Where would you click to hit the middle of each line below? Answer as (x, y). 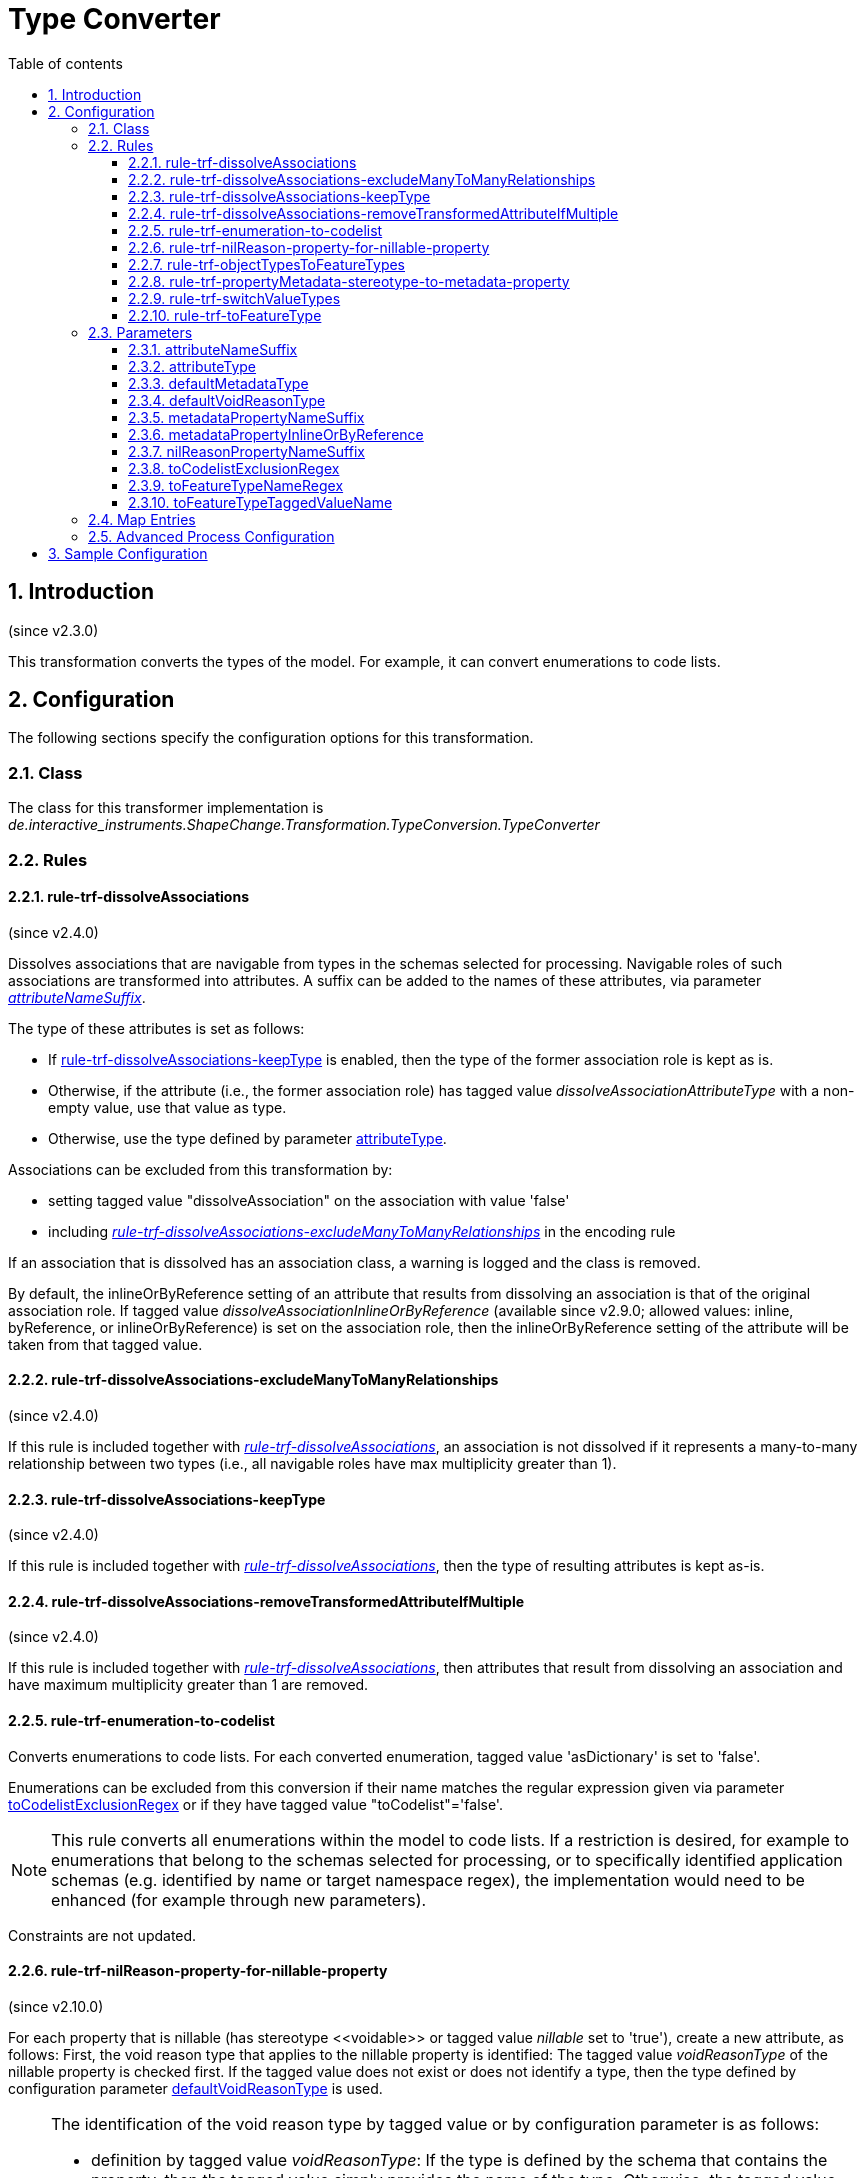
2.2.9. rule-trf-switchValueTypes (234, 298)
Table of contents (65, 63)
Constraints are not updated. (102, 1935)
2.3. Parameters (140, 332)
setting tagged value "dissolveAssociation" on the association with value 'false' (309, 1200)
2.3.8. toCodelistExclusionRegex (234, 468)
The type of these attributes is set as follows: (156, 1028)
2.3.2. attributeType (192, 366)
